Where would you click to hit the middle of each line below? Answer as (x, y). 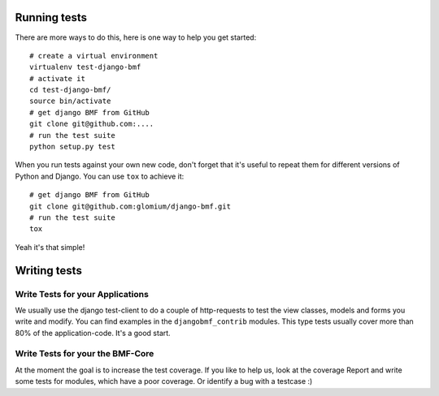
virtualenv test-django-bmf (85, 67)
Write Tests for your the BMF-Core (85, 354)
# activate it (57, 78)
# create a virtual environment (94, 56)
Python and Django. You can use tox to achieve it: (100, 176)
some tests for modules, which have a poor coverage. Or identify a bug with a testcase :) (164, 381)
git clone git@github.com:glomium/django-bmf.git (130, 206)
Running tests (51, 17)
